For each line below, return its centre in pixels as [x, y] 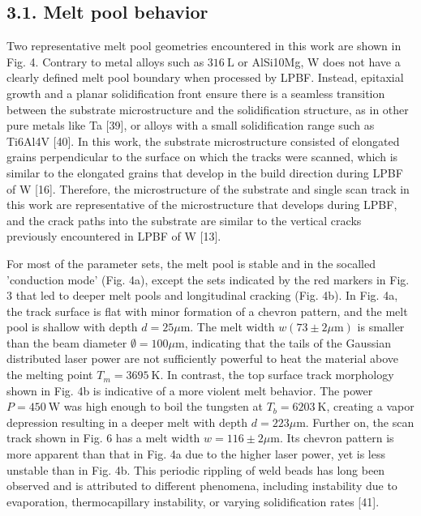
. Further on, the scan [360, 422]
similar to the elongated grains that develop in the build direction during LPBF [205, 172]
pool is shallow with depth [72, 327]
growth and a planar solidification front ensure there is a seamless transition [196, 93]
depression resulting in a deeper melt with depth [127, 422]
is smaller [381, 327]
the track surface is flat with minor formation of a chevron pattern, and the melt [207, 311]
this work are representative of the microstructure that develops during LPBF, [202, 205]
